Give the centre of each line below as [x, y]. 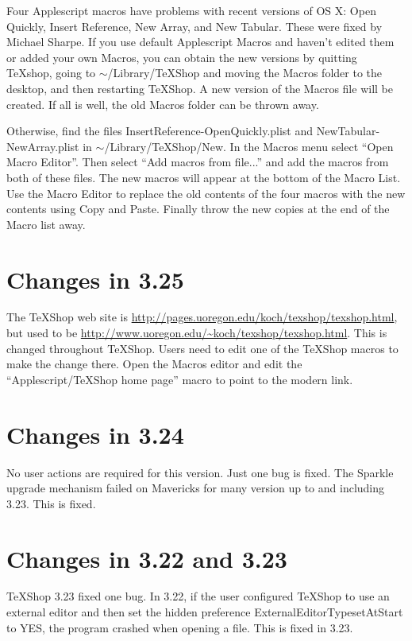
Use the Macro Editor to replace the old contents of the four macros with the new [206, 193]
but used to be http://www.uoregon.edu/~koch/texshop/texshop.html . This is [197, 333]
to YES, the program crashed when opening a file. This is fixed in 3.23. [180, 627]
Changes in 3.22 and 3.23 [147, 558]
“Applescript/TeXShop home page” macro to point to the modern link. [180, 379]
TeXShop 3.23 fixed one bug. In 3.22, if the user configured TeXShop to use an [198, 596]
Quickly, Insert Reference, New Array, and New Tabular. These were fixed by [194, 26]
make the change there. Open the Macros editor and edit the [154, 364]
